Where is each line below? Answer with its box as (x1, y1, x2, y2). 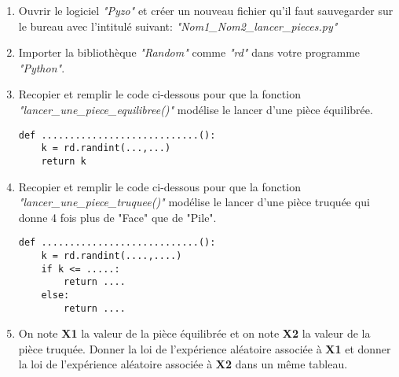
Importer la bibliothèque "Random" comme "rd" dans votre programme (18, 44, 361, 61)
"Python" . (18, 59, 65, 76)
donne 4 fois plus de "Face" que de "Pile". (18, 209, 217, 225)
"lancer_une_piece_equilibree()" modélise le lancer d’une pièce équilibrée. (18, 101, 373, 117)
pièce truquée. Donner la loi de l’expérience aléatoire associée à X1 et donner (18, 340, 391, 357)
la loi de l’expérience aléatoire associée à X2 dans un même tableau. (18, 356, 348, 372)
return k (41, 155, 86, 167)
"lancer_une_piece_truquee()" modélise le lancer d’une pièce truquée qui (18, 194, 370, 210)
